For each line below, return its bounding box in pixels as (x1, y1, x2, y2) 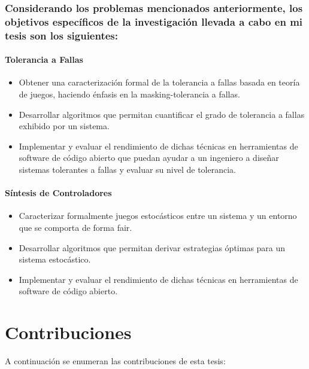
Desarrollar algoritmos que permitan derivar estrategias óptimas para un (19, 241, 286, 254)
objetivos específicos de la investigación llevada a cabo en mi (5, 14, 303, 29)
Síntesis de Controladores (5, 187, 112, 199)
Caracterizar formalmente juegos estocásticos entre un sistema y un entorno (19, 209, 297, 222)
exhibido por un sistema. (19, 120, 110, 132)
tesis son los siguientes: (5, 28, 118, 42)
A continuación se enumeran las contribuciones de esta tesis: (5, 355, 226, 367)
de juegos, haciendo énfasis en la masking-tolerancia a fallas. (19, 88, 240, 100)
